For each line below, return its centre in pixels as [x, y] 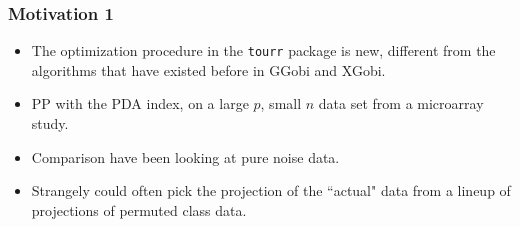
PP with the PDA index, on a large [140, 103]
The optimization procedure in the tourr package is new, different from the [263, 50]
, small [281, 103]
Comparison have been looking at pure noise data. [185, 156]
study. [50, 123]
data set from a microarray [401, 103]
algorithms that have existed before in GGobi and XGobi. [208, 69]
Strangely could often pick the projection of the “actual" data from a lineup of [271, 190]
